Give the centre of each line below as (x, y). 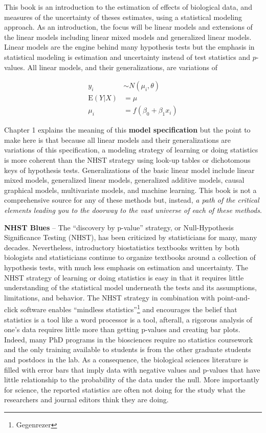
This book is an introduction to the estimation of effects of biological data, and (128, 7)
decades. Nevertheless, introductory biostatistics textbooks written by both (122, 247)
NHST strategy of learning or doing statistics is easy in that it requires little (124, 277)
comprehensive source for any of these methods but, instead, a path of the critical (132, 200)
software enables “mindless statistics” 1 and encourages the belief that (129, 308)
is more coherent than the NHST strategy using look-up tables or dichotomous (127, 160)
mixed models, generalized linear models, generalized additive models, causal (124, 180)
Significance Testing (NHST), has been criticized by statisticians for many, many (131, 237)
